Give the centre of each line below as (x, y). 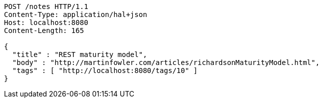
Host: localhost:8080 (46, 22)
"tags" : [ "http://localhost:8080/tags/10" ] (105, 70)
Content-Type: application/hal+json (76, 14)
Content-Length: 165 (44, 30)
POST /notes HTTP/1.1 (46, 6)
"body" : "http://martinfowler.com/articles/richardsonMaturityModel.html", (166, 62)
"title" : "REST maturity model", (80, 54)
